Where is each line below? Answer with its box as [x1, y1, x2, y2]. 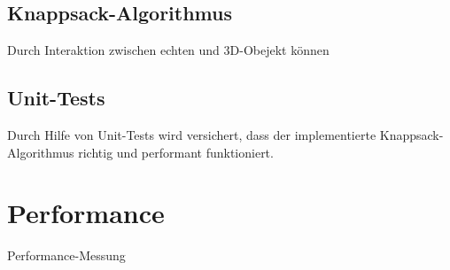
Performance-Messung [7, 246, 126, 265]
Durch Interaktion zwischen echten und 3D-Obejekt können [7, 41, 330, 59]
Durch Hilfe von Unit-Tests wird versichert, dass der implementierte [7, 126, 376, 143]
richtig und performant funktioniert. [78, 143, 274, 161]
